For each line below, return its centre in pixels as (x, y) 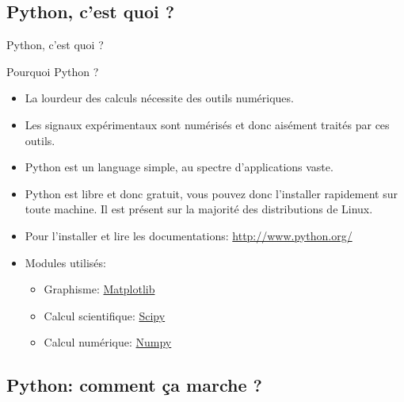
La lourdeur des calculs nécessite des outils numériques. (159, 98)
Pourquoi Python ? (53, 71)
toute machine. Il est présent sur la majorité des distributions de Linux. (199, 209)
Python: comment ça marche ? (134, 385)
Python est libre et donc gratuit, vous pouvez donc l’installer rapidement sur (211, 193)
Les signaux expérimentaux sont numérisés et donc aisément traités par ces (207, 124)
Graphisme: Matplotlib (99, 289)
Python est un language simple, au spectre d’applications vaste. (179, 167)
